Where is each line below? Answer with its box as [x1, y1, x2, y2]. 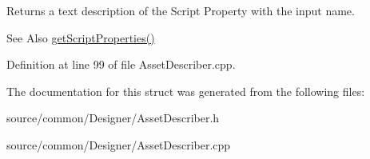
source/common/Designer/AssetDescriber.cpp [6, 136, 231, 153]
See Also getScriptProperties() [6, 29, 155, 46]
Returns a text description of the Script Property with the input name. [6, 2, 355, 18]
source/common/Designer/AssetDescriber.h [6, 109, 220, 126]
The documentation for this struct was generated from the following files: [6, 82, 365, 99]
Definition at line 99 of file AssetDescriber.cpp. [6, 56, 236, 73]
